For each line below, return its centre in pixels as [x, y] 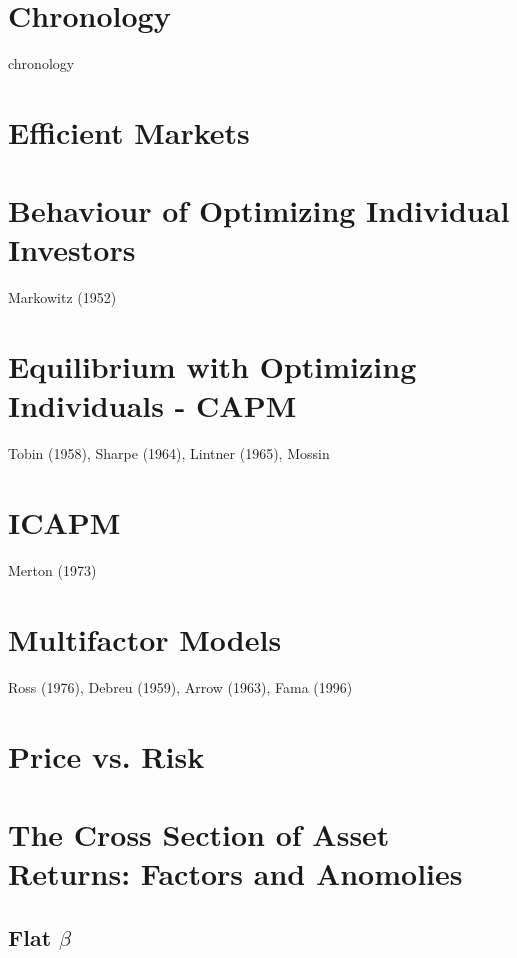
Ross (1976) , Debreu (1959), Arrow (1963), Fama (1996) [180, 686]
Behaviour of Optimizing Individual [259, 210]
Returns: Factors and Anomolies [235, 873]
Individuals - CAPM [152, 405]
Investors [72, 249]
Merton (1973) [52, 570]
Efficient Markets [129, 131]
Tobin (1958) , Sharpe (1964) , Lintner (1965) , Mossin [169, 453]
